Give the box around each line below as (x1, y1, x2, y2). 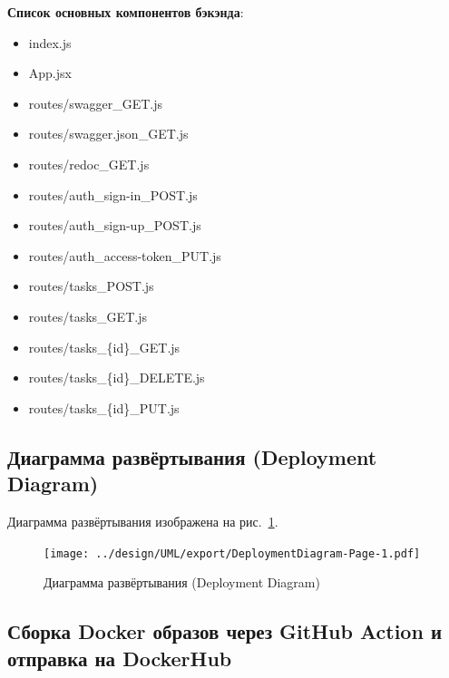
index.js (28, 33, 72, 52)
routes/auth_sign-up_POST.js (28, 216, 201, 235)
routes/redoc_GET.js (28, 154, 150, 173)
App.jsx (28, 63, 72, 82)
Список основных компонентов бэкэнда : (7, 3, 244, 21)
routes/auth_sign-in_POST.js (28, 185, 198, 204)
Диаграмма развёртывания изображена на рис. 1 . (7, 511, 278, 530)
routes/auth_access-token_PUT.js (28, 246, 221, 265)
